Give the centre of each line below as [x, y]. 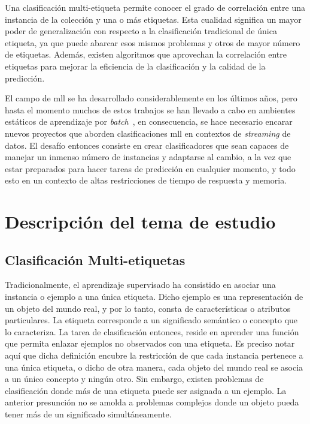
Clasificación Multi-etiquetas [95, 259]
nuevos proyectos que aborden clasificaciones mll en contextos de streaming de [148, 133]
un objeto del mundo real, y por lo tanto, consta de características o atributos [148, 308]
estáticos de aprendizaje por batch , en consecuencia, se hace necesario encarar [149, 121]
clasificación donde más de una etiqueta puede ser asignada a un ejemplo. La [146, 390]
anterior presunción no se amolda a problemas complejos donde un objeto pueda [152, 402]
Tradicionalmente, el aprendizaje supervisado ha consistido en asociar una [140, 285]
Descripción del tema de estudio [140, 222]
